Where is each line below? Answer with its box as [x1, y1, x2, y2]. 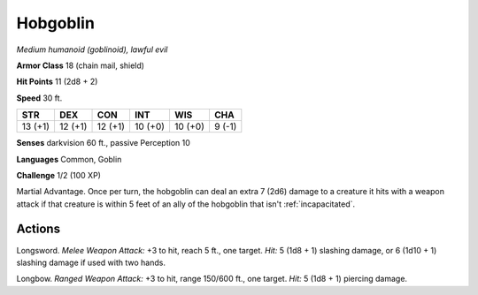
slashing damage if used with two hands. [16, 257, 166, 268]
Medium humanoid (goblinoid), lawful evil [16, 44, 168, 55]
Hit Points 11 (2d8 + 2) [16, 76, 98, 87]
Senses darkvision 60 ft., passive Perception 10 [16, 138, 190, 148]
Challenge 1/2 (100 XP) [16, 170, 102, 180]
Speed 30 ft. [16, 93, 63, 103]
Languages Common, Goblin [16, 154, 122, 164]
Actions [16, 222, 61, 237]
